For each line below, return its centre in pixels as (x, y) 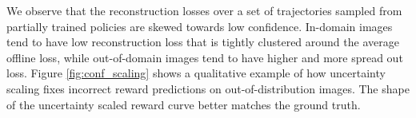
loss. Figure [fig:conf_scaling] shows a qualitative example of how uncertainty (196, 73)
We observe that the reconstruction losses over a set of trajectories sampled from (204, 10)
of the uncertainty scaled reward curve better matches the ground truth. (184, 104)
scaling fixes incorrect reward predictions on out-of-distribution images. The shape (208, 88)
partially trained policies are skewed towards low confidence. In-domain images (200, 26)
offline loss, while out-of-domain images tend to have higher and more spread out (205, 57)
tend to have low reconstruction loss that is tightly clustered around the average (203, 42)
